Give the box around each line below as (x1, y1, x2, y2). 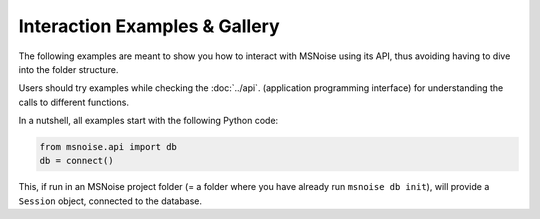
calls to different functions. (18, 96, 130, 108)
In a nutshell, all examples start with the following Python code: (18, 115, 279, 127)
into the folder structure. (18, 63, 119, 75)
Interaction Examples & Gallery (18, 15, 280, 37)
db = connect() (39, 155, 114, 167)
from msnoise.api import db (39, 141, 177, 153)
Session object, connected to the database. (18, 195, 203, 207)
